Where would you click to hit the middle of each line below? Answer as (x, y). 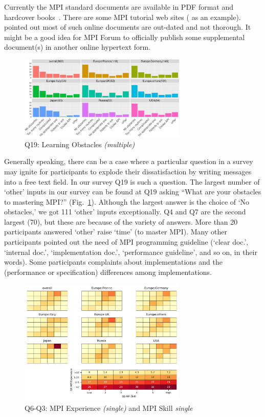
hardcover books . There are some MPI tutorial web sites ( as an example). (123, 17)
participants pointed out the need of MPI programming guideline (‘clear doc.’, (126, 242)
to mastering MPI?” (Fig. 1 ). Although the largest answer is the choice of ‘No (127, 201)
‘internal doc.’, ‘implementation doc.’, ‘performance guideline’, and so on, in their (131, 252)
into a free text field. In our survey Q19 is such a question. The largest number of (132, 181)
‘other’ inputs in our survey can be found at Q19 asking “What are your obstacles (133, 192)
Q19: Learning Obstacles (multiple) (80, 144)
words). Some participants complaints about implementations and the (114, 262)
